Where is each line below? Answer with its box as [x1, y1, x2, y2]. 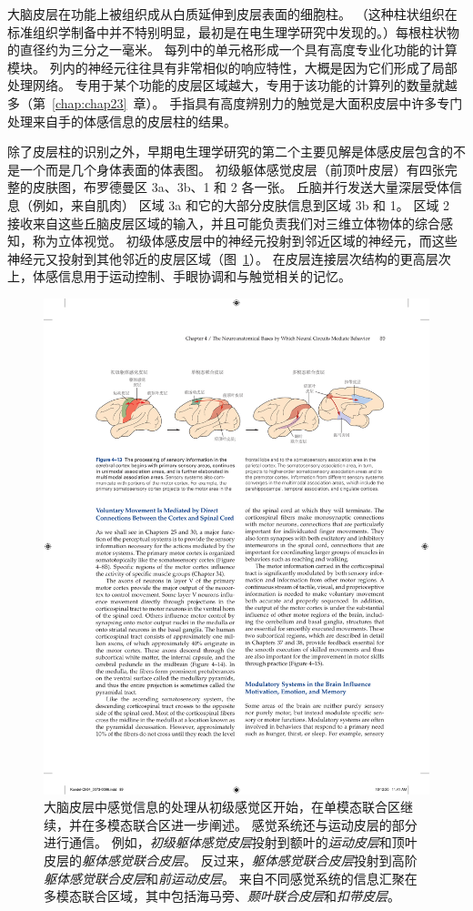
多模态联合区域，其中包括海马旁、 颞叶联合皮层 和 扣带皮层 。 [44, 886, 400, 906]
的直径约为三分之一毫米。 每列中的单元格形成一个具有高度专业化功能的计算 [7, 40, 458, 59]
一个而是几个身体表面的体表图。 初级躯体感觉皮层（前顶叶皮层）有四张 [19, 159, 445, 178]
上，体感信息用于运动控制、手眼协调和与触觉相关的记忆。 [7, 267, 351, 286]
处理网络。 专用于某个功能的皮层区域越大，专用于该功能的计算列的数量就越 [7, 76, 458, 95]
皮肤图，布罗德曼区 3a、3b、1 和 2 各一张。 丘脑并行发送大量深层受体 [32, 177, 450, 197]
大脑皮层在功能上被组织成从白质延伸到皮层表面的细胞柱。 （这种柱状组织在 [7, 5, 458, 23]
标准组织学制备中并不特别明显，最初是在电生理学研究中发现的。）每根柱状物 [7, 22, 459, 41]
